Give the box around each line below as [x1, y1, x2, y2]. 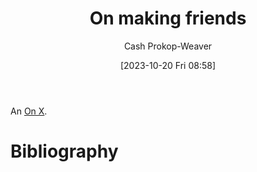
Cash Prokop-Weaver [123, 40, 213, 52]
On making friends [89, 7, 247, 30]
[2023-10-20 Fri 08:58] [119, 59, 217, 71]
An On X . [10, 105, 48, 117]
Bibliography [10, 140, 119, 163]
